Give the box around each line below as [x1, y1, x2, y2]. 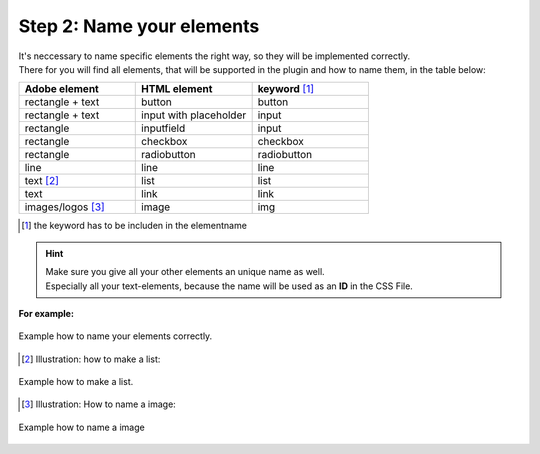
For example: [18, 307, 75, 319]
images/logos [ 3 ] [24, 200, 105, 214]
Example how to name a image [18, 421, 145, 433]
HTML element [141, 82, 213, 96]
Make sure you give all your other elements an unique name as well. [45, 266, 325, 278]
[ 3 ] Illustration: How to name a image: [21, 398, 177, 410]
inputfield [141, 121, 186, 135]
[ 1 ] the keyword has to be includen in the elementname [21, 220, 247, 232]
